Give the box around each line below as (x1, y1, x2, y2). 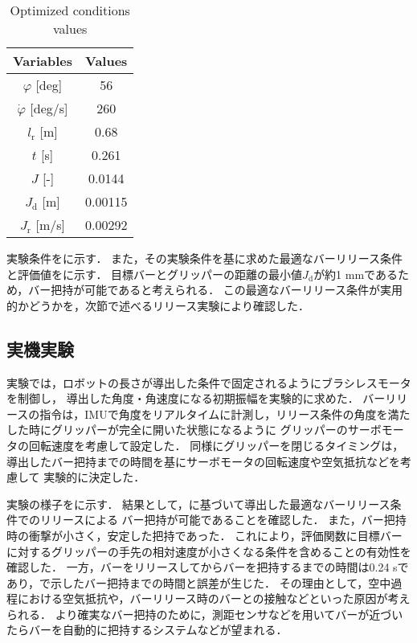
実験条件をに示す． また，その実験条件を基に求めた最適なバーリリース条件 (6, 250, 403, 266)
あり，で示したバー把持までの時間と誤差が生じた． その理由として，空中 (6, 574, 391, 591)
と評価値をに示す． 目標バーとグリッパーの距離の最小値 (6, 265, 303, 282)
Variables (13, 51, 72, 70)
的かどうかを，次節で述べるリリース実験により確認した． (6, 297, 310, 313)
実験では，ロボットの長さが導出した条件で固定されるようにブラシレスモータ (6, 374, 411, 391)
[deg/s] (30, 99, 68, 117)
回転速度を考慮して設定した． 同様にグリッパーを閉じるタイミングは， (28, 436, 404, 453)
